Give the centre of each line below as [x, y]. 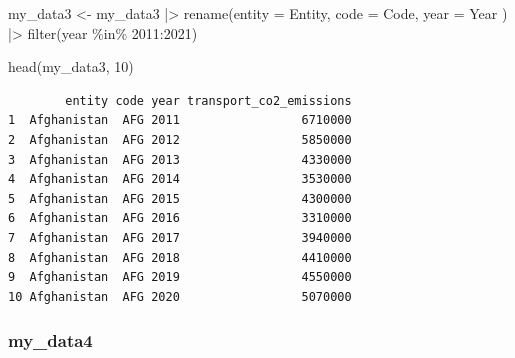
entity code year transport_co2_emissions [208, 100]
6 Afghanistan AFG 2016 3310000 [180, 218]
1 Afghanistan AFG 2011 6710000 [180, 120]
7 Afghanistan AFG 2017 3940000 [180, 237]
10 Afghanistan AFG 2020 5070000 [180, 296]
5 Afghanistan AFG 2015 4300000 [180, 198]
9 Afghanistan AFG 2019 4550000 [180, 277]
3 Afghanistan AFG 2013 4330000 [180, 159]
